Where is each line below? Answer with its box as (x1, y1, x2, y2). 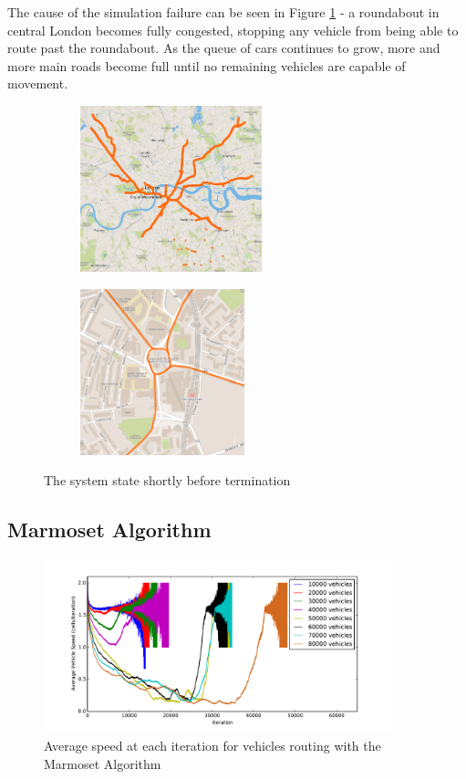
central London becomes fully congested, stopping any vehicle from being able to (7, 20, 459, 39)
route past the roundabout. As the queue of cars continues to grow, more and (7, 38, 440, 57)
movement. (7, 74, 68, 93)
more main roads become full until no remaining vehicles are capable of (7, 56, 406, 75)
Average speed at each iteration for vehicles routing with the (44, 736, 381, 755)
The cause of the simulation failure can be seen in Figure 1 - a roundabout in (7, 3, 440, 21)
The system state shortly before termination (44, 471, 291, 490)
